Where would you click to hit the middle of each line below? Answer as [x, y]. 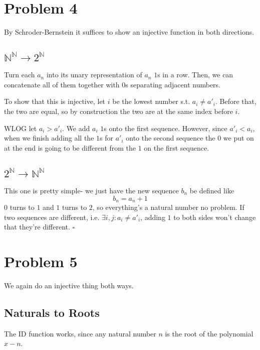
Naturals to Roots [52, 312]
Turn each [20, 75]
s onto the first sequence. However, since [166, 128]
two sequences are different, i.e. [52, 217]
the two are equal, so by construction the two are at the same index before [118, 111]
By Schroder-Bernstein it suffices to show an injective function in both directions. [129, 32]
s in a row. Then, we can [195, 75]
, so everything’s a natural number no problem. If [168, 207]
